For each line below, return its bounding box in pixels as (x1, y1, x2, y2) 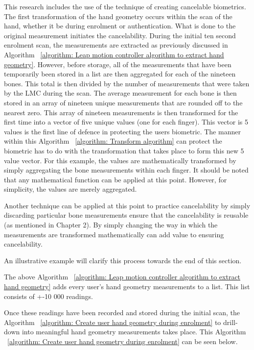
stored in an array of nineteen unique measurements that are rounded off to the (4, 97, 243, 107)
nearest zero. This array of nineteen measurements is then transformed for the (4, 107, 238, 117)
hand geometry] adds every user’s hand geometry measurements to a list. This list (4, 281, 250, 292)
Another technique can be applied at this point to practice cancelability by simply (4, 200, 251, 210)
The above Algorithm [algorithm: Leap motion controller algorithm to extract (4, 272, 241, 282)
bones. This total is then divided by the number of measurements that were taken (4, 78, 250, 88)
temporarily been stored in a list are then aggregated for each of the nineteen (4, 69, 236, 79)
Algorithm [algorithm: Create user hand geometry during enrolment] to (4, 317, 221, 327)
